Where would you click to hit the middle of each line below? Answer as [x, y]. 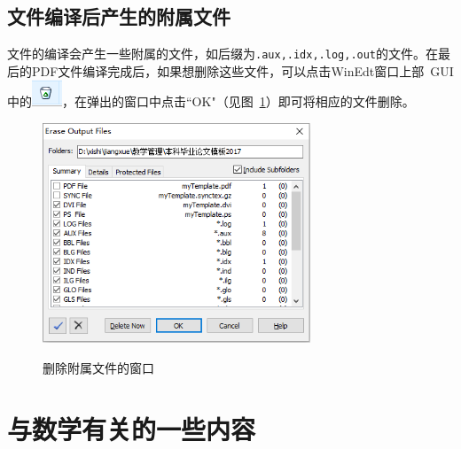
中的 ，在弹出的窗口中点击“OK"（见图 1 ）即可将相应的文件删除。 [211, 101]
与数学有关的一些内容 [132, 428]
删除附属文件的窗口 [98, 367]
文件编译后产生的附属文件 [119, 16]
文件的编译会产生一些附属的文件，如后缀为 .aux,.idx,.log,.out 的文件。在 [223, 54]
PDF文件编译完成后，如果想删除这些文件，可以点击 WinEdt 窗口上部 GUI [242, 70]
